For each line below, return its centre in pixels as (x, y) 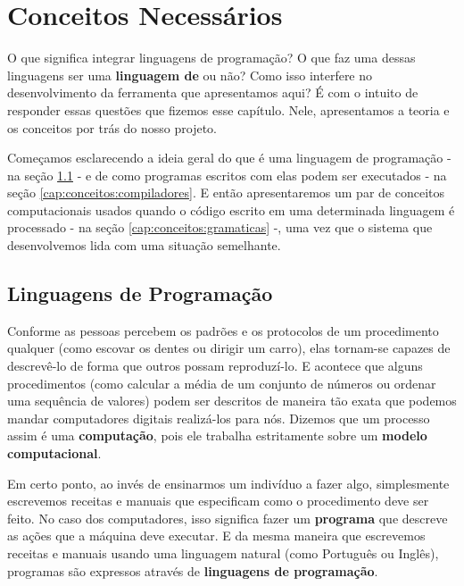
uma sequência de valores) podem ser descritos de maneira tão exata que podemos (232, 401)
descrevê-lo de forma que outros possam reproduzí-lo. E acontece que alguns (215, 366)
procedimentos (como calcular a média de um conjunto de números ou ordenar (222, 383)
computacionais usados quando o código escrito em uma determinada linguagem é (231, 209)
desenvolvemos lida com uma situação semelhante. (144, 245)
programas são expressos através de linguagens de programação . (193, 570)
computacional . (54, 453)
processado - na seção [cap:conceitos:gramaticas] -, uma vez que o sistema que (220, 227)
